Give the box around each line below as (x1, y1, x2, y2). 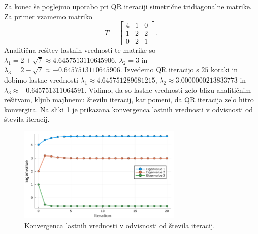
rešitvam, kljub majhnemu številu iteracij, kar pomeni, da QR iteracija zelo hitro (4, 94, 254, 105)
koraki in (210, 64, 238, 75)
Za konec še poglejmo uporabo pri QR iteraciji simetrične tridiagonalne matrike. (4, 1, 252, 11)
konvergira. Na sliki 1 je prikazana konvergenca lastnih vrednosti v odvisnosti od (4, 104, 253, 114)
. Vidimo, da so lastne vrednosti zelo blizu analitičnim (84, 84, 251, 95)
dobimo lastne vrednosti (4, 74, 78, 85)
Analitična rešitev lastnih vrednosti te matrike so (4, 45, 156, 55)
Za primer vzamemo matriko (4, 11, 92, 21)
